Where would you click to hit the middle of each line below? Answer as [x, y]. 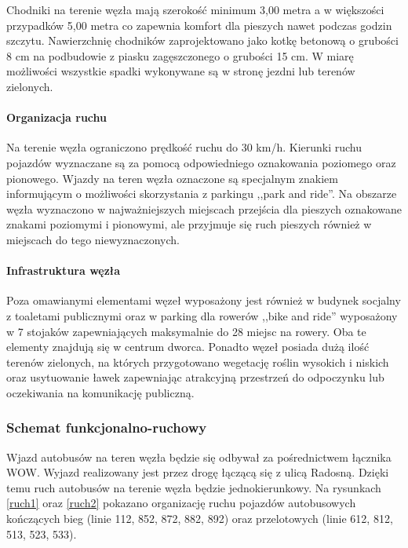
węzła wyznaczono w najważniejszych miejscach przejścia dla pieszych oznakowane [204, 208]
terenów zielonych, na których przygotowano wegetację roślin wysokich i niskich [198, 362]
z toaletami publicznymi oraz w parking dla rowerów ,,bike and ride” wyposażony [202, 315]
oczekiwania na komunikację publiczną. [100, 392]
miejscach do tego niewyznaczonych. [93, 239]
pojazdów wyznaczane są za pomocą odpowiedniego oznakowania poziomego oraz [201, 162]
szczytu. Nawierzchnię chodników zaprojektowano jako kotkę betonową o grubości [202, 40]
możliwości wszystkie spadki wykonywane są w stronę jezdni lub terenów [181, 71]
